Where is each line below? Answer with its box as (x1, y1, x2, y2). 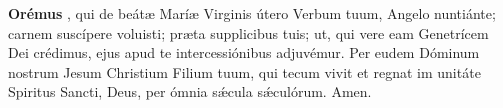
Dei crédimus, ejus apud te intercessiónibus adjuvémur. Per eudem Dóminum (8, 42, 480, 63)
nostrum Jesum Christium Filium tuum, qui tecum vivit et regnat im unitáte (8, 61, 481, 82)
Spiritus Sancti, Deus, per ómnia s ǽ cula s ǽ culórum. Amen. (8, 81, 372, 102)
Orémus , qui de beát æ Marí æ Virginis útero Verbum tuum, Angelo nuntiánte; (8, 3, 496, 23)
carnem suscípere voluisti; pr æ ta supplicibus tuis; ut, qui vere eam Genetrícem (8, 22, 489, 43)
